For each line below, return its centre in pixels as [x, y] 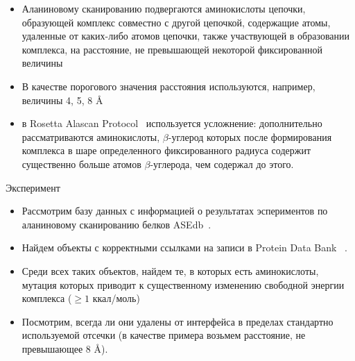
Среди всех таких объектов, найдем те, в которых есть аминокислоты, [170, 270]
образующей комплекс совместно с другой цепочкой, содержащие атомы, [176, 22]
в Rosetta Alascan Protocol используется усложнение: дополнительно [172, 123]
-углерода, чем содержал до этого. [222, 163]
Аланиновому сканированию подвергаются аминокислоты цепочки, [164, 8]
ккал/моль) [116, 298]
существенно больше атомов [81, 163]
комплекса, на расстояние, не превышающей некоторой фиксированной [172, 49]
